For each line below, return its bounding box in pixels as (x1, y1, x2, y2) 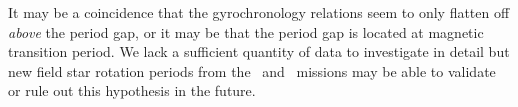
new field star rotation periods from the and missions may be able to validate (8, 60, 496, 81)
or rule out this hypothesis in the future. (8, 80, 256, 101)
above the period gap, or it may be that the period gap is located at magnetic (8, 21, 484, 42)
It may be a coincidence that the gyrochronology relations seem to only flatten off (8, 2, 510, 22)
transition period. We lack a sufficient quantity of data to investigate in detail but (8, 41, 510, 62)
